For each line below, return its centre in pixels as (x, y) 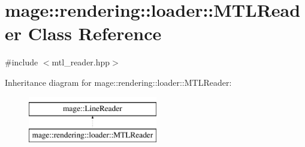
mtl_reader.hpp (81, 62)
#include (22, 62)
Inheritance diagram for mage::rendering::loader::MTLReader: (118, 82)
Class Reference (95, 33)
